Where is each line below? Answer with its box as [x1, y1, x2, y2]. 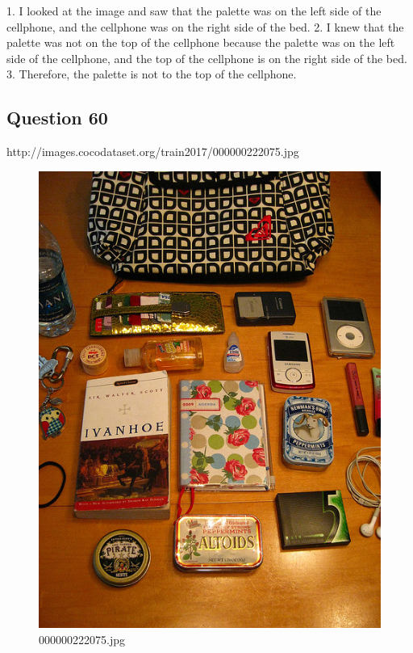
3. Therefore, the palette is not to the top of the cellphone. [6, 65, 297, 82]
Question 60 [6, 105, 108, 130]
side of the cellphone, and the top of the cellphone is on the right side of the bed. [6, 49, 407, 66]
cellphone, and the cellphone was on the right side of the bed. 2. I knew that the [6, 18, 404, 35]
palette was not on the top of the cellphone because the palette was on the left [6, 34, 395, 51]
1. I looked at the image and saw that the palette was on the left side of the [6, 2, 382, 19]
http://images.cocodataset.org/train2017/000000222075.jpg [6, 143, 299, 160]
